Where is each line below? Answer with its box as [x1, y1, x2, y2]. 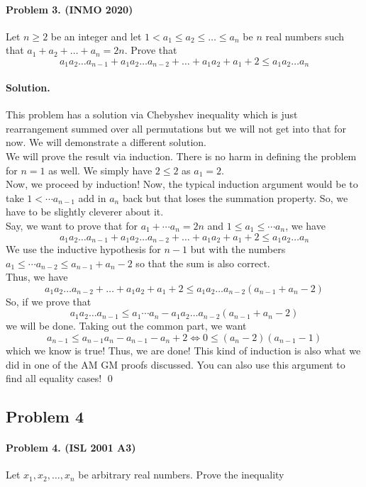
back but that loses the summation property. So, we [122, 190, 348, 205]
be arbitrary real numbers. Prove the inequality [78, 467, 284, 482]
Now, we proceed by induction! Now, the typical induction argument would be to [6, 177, 358, 191]
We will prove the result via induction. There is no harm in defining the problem [6, 149, 357, 164]
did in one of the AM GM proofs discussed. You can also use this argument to [6, 357, 345, 371]
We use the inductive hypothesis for [6, 242, 161, 257]
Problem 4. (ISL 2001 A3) [6, 440, 136, 455]
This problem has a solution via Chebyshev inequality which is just [6, 107, 298, 122]
